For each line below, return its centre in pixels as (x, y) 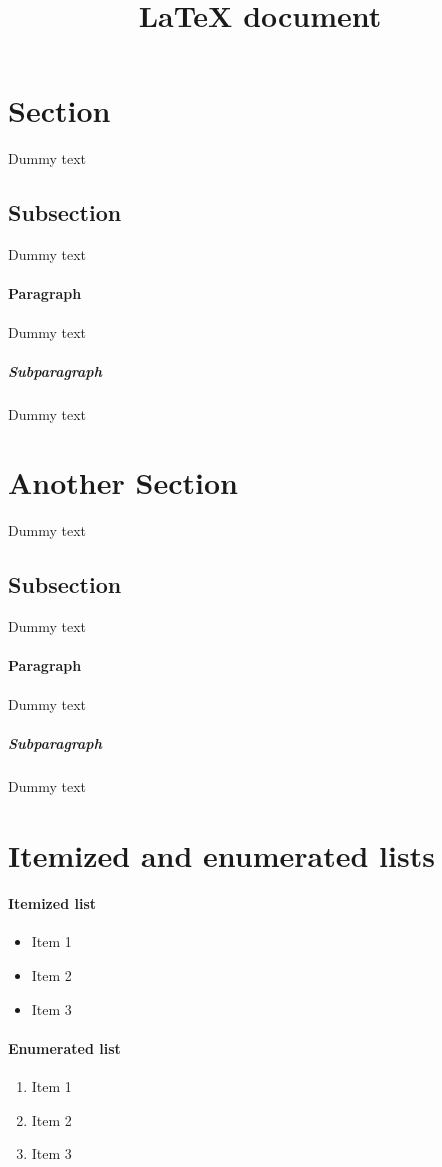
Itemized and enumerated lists (221, 854)
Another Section (123, 482)
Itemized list (52, 903)
